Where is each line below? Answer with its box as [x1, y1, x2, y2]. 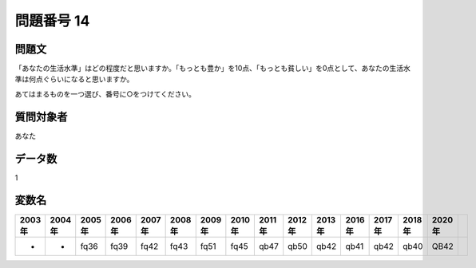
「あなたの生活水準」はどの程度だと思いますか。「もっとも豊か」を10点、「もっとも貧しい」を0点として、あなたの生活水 [14, 64, 411, 73]
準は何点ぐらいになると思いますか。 [14, 74, 134, 84]
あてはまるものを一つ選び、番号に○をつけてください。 [14, 89, 196, 99]
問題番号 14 [14, 12, 90, 30]
